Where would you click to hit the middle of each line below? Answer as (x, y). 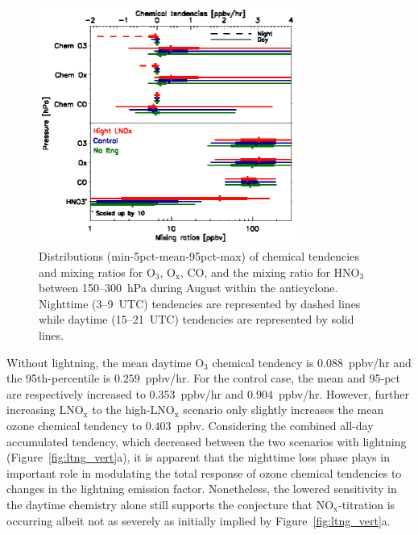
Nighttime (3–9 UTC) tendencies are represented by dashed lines (200, 303)
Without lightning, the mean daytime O (106, 362)
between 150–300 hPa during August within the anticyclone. (188, 288)
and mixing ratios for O (97, 272)
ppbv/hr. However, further (344, 393)
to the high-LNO (133, 410)
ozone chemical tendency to (74, 426)
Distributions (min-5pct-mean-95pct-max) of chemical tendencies (199, 256)
